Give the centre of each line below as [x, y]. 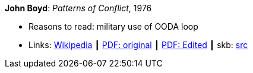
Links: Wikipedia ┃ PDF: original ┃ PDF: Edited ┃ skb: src [138, 45]
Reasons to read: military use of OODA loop [113, 26]
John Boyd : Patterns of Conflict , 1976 [78, 8]
